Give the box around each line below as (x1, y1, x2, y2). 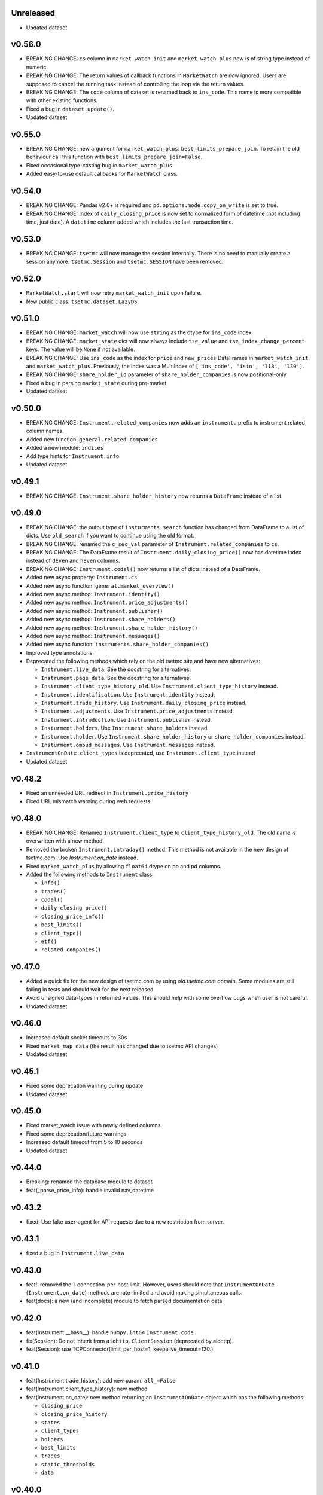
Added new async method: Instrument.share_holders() (26, 616, 176, 623)
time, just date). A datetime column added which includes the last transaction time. (26, 218, 234, 225)
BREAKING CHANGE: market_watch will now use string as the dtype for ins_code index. (26, 329, 254, 336)
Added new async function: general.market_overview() (26, 582, 175, 589)
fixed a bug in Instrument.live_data (26, 1249, 124, 1256)
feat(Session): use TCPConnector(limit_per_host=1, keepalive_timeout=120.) (26, 1345, 214, 1353)
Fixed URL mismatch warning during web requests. (26, 798, 152, 805)
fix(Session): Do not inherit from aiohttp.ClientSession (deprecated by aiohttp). (26, 1337, 234, 1344)
